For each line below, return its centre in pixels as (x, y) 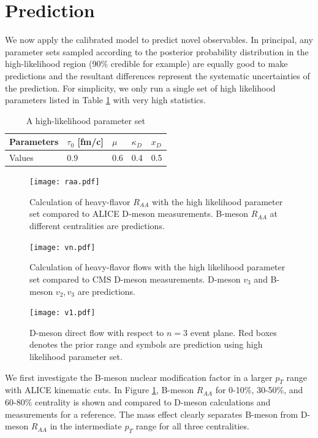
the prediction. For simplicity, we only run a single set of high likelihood (140, 88)
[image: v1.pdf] (62, 313)
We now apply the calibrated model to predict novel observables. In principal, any (159, 40)
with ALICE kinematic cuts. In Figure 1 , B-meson (100, 390)
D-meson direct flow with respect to (97, 332)
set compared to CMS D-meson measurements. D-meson (135, 279)
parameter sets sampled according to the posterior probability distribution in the (157, 51)
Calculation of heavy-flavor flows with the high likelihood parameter (157, 267)
